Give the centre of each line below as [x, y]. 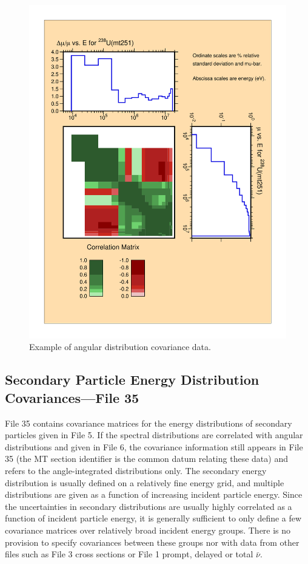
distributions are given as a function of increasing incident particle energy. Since [154, 494]
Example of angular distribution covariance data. [120, 347]
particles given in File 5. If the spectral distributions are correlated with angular [154, 435]
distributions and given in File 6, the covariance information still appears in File [154, 446]
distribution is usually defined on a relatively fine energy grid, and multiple [145, 482]
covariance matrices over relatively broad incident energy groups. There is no [148, 530]
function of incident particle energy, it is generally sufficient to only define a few [153, 518]
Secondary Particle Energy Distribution [132, 380]
